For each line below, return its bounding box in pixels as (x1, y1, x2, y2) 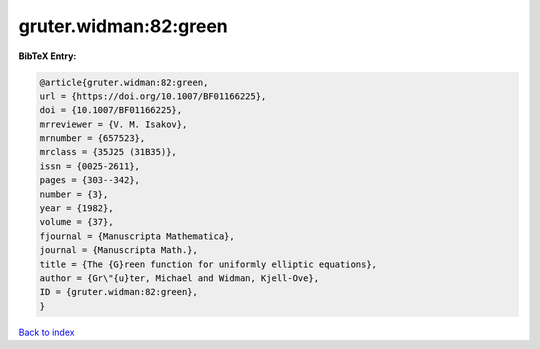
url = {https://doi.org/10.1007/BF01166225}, (39, 90, 267, 102)
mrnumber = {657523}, (39, 133, 146, 144)
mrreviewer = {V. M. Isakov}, (39, 118, 188, 130)
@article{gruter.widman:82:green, (39, 76, 209, 88)
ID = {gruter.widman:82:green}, (39, 286, 199, 298)
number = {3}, (39, 188, 109, 200)
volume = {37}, (39, 216, 114, 228)
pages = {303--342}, (39, 175, 140, 186)
